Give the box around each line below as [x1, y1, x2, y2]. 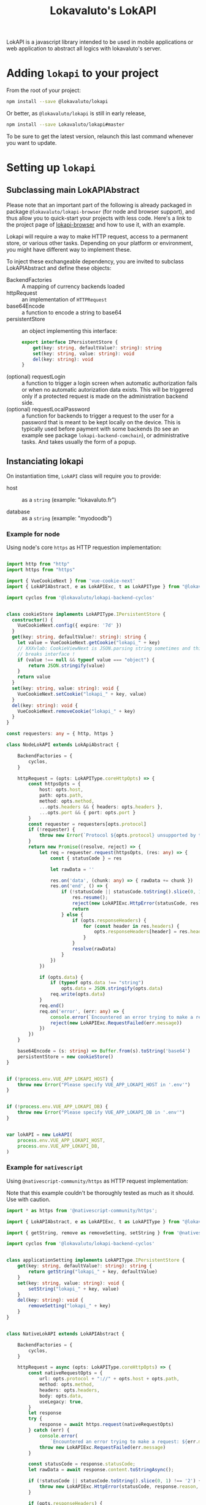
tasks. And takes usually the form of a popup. [21, 438, 137, 446]
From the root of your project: [6, 87, 81, 94]
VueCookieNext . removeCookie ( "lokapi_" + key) [17, 708, 136, 714]
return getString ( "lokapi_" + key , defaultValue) [28, 1269, 158, 1275]
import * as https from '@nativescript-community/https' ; [6, 1207, 158, 1213]
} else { [61, 911, 84, 918]
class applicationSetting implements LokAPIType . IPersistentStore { [6, 1257, 185, 1264]
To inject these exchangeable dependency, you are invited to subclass [6, 257, 184, 265]
